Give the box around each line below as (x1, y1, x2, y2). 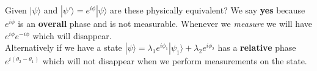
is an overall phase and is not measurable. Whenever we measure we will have (18, 17, 312, 29)
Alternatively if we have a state (5, 41, 122, 54)
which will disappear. (32, 29, 112, 42)
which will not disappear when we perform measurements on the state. (42, 54, 307, 67)
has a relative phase (217, 41, 296, 54)
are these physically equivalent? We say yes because (110, 4, 305, 16)
